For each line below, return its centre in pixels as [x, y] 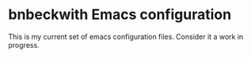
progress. [24, 44]
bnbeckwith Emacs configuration [120, 15]
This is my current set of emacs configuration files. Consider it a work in [126, 37]
